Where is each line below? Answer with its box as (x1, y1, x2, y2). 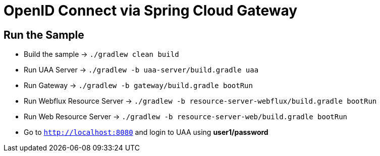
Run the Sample (4, 28, 84, 41)
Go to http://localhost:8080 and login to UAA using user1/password (24, 128, 268, 137)
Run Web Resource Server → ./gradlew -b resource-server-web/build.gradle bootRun (24, 112, 348, 121)
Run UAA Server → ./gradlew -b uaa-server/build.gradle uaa (24, 65, 259, 74)
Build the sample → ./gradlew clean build (24, 50, 179, 59)
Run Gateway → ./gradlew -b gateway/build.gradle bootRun (24, 81, 253, 90)
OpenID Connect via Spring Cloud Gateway (4, 2, 298, 19)
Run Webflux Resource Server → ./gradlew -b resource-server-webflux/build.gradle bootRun (24, 97, 377, 106)
